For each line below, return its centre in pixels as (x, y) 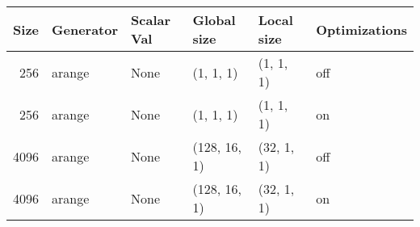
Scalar (151, 20)
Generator (85, 29)
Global (214, 20)
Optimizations (361, 29)
